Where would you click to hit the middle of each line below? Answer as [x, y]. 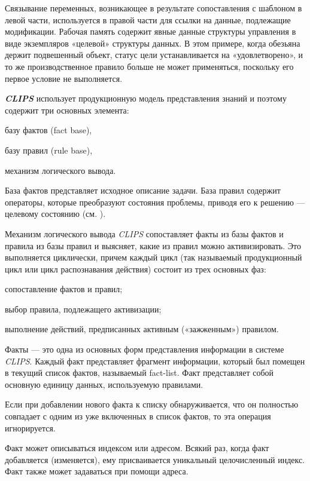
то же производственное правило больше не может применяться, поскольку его [149, 66]
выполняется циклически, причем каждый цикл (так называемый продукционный [154, 257]
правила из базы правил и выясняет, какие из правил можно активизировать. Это [153, 245]
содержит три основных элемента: [67, 110]
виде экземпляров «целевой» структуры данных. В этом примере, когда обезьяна [153, 43]
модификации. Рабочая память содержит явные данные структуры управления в [151, 31]
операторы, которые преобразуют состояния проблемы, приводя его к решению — [155, 202]
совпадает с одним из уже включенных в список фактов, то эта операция [138, 416]
